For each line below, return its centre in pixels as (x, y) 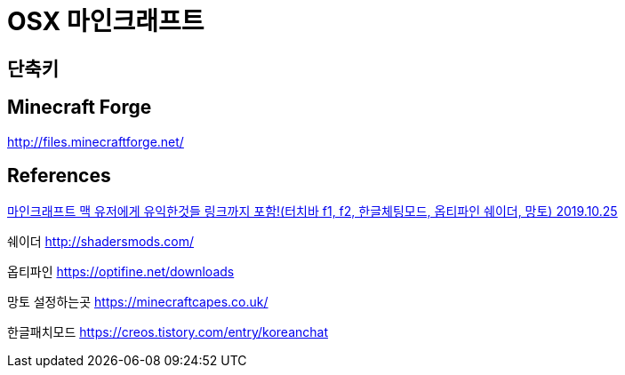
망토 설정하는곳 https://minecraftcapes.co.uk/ (138, 302)
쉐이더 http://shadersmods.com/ (100, 242)
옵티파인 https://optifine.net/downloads (121, 272)
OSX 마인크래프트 (106, 21)
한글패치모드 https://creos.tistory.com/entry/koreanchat (168, 332)
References (59, 176)
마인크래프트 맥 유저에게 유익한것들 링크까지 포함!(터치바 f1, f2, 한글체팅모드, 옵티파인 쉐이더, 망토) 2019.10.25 (312, 211)
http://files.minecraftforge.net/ (96, 141)
